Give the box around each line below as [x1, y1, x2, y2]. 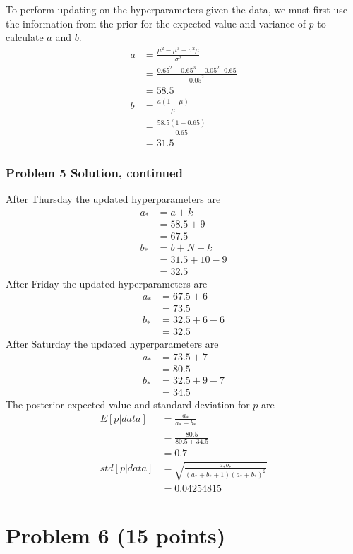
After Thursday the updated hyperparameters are [6, 191, 221, 206]
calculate [6, 30, 44, 45]
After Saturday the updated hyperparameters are [6, 336, 219, 351]
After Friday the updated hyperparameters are [6, 276, 208, 290]
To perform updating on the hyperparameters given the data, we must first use [6, 2, 347, 16]
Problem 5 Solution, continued [6, 163, 184, 181]
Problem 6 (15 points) [6, 521, 226, 550]
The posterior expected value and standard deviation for [6, 397, 250, 412]
